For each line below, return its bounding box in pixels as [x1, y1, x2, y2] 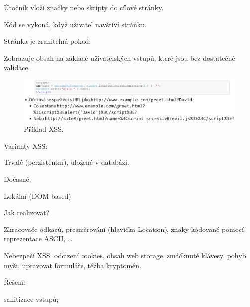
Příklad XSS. [24, 124, 64, 134]
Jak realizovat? [4, 207, 50, 218]
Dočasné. [4, 174, 31, 184]
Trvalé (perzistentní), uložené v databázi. [4, 157, 129, 167]
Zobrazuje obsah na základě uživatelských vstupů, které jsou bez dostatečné [4, 52, 235, 63]
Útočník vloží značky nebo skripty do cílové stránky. [4, 2, 164, 12]
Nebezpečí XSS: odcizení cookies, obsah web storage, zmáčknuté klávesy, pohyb [4, 250, 246, 261]
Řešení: [4, 277, 26, 287]
